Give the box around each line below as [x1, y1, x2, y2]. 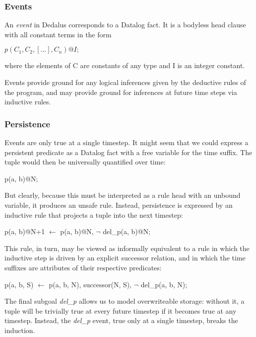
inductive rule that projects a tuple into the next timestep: [4, 209, 183, 220]
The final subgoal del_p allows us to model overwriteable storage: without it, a [4, 296, 245, 306]
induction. [4, 325, 35, 335]
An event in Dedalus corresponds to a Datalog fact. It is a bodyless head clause [4, 19, 246, 30]
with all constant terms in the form [4, 29, 112, 39]
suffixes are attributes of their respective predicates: [4, 262, 162, 272]
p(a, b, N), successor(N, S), [49, 279, 132, 289]
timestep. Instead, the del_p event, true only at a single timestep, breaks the [4, 315, 238, 326]
